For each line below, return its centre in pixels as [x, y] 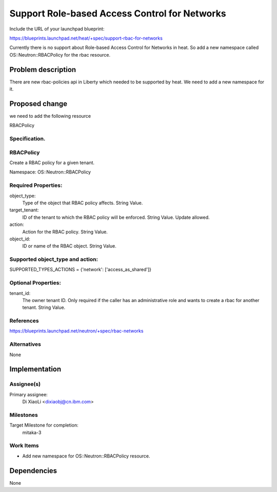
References [24, 321]
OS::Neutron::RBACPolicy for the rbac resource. [60, 55]
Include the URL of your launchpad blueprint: [57, 29]
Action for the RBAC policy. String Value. [65, 232]
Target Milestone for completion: [44, 425]
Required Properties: [36, 185]
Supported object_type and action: [54, 259]
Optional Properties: [35, 283]
